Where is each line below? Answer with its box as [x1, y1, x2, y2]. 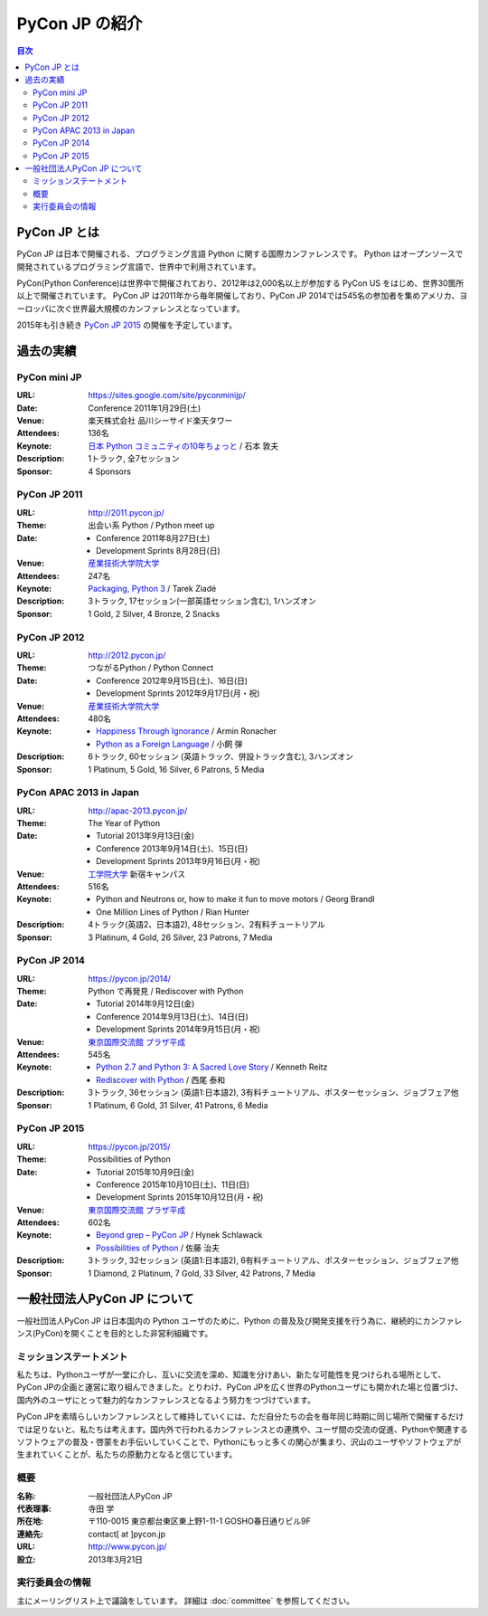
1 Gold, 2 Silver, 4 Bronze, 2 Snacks [88, 608, 221, 619]
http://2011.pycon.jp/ [88, 507, 164, 518]
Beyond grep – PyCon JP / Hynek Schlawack [96, 1230, 263, 1241]
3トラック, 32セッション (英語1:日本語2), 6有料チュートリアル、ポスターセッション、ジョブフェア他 [88, 1255, 459, 1266]
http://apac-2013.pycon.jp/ [88, 805, 188, 816]
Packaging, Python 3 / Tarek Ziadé [88, 584, 217, 594]
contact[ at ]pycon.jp [88, 1528, 166, 1539]
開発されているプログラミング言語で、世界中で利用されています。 [16, 261, 261, 271]
